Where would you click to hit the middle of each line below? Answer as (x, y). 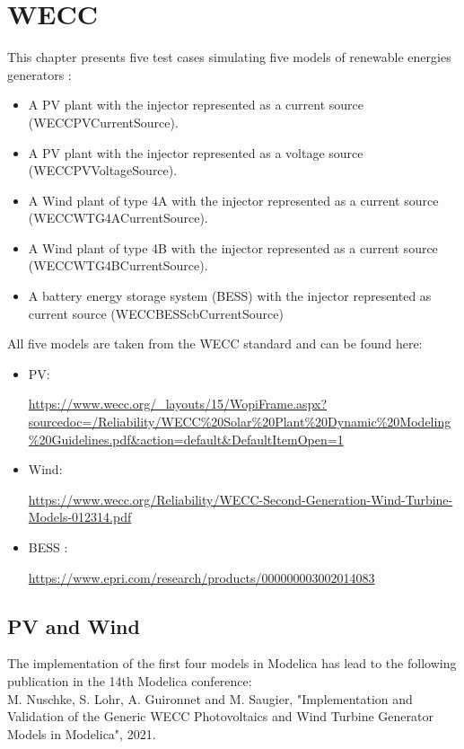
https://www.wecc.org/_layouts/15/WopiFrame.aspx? (178, 404)
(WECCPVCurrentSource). (103, 122)
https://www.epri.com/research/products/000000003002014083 (201, 577)
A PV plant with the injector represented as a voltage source (196, 152)
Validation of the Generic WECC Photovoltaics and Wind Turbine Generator (220, 716)
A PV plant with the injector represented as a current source (196, 105)
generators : (39, 74)
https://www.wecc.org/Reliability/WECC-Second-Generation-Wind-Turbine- (241, 499)
